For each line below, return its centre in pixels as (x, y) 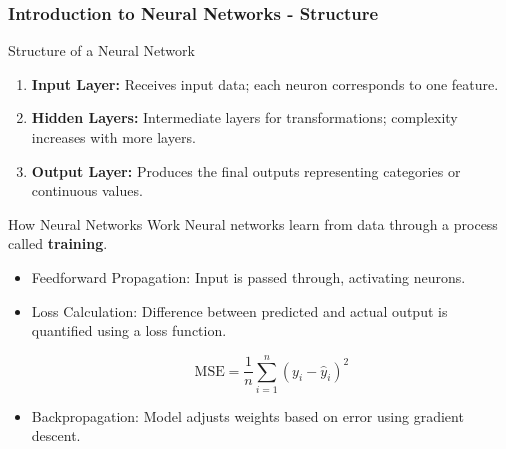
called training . (58, 243)
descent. (56, 435)
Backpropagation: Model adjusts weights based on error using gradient (247, 415)
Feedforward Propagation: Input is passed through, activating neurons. (248, 276)
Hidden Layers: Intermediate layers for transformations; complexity (244, 117)
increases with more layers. (113, 137)
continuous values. (87, 190)
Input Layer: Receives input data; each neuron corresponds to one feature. (265, 83)
